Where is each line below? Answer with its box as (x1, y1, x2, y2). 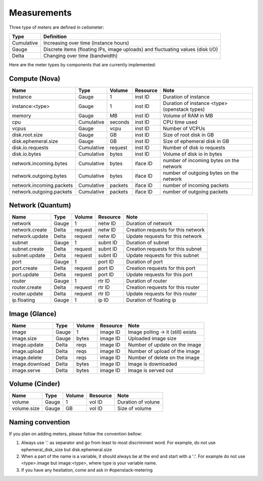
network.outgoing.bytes (12, 172, 67, 179)
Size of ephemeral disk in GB (163, 138, 229, 145)
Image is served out (128, 367, 174, 373)
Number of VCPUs (163, 125, 206, 131)
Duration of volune (117, 399, 160, 406)
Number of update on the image (128, 341, 202, 348)
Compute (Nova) (9, 74, 60, 83)
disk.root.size (12, 131, 43, 138)
